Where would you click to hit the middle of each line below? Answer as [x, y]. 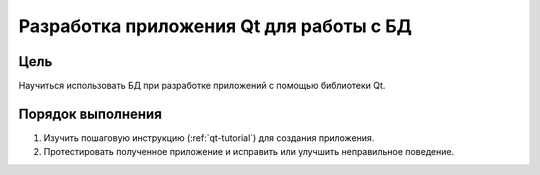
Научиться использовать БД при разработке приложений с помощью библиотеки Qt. [202, 86]
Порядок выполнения [90, 113]
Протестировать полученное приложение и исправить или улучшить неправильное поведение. [249, 152]
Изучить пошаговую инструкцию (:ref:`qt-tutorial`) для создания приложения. [209, 137]
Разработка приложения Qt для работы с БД [215, 26]
